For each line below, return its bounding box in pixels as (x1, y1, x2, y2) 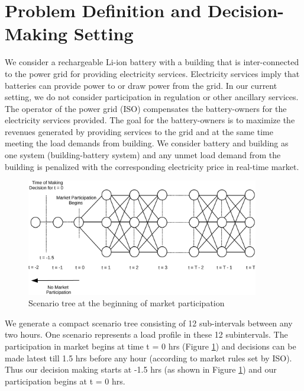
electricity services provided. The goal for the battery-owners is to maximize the (5, 114, 295, 126)
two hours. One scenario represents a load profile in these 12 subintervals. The (5, 328, 288, 341)
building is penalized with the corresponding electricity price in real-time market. (5, 160, 299, 172)
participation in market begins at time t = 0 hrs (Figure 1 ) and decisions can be (5, 340, 296, 352)
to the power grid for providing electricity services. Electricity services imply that (5, 67, 300, 79)
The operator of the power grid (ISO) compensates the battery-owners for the (5, 102, 287, 114)
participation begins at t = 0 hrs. (5, 374, 125, 387)
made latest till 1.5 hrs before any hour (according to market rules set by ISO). (5, 351, 292, 364)
